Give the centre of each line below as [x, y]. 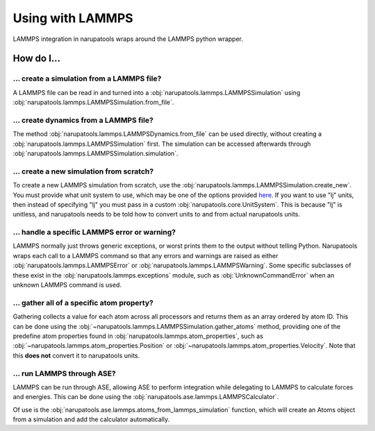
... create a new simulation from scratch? [83, 171]
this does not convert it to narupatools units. [76, 355]
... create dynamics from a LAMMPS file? [83, 120]
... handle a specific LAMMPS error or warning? [94, 233]
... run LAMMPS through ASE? [64, 373]
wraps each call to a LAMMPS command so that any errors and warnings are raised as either [145, 255]
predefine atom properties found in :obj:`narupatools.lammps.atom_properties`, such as [138, 336]
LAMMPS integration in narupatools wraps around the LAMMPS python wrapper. [128, 39]
